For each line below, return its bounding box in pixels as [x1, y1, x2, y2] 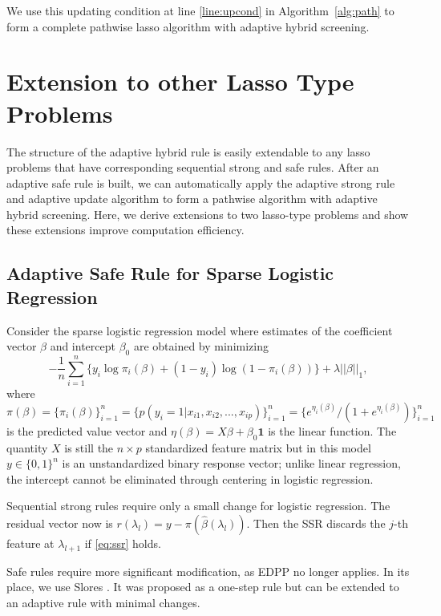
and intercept [50, 338, 115, 355]
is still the [64, 439, 114, 456]
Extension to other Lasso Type [6, 65, 354, 98]
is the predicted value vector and [6, 422, 168, 439]
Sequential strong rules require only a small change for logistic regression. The [6, 497, 390, 514]
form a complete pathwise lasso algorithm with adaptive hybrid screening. [6, 18, 370, 34]
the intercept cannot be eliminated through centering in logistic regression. [6, 470, 374, 487]
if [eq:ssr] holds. [84, 534, 161, 551]
